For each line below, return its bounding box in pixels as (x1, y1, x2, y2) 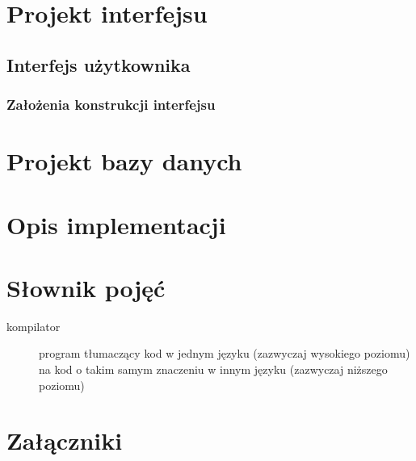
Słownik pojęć (6, 270, 166, 304)
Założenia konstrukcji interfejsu (6, 94, 216, 115)
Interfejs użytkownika (6, 52, 191, 77)
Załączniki (6, 424, 123, 457)
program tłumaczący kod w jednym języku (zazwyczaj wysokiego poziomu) (39, 345, 410, 362)
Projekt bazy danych (6, 145, 242, 178)
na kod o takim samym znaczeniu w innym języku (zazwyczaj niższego (39, 361, 388, 378)
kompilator (6, 317, 61, 334)
